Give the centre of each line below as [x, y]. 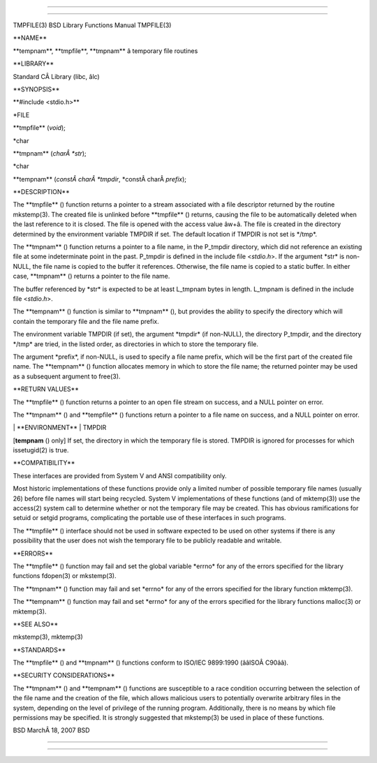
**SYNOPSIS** [36, 89]
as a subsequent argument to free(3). [67, 376]
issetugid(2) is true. [41, 450]
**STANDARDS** [39, 650]
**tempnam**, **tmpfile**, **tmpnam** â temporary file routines [105, 51]
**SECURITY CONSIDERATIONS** [64, 675]
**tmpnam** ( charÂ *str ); [50, 153]
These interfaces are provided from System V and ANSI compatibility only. [120, 475]
